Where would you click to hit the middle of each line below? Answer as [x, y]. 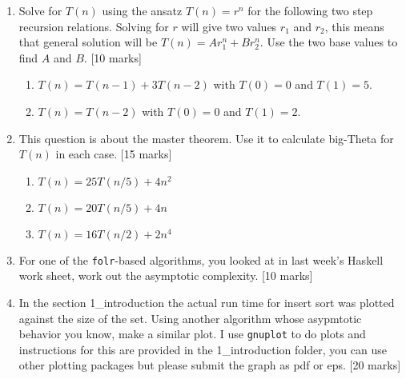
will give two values [229, 26]
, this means [354, 26]
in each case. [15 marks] [114, 154]
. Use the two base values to [329, 42]
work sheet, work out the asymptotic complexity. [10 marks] [166, 275]
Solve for [40, 10]
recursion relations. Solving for [94, 26]
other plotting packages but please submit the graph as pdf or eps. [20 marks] [210, 365]
